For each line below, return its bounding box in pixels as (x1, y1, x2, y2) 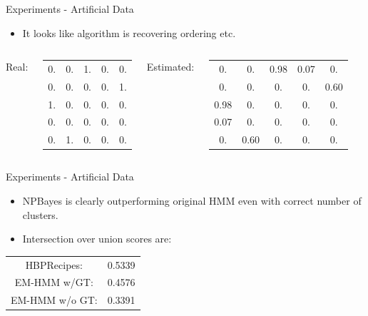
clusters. (22, 207, 58, 222)
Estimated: (146, 59, 195, 74)
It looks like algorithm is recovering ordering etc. (22, 25, 236, 40)
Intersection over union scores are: (22, 231, 172, 246)
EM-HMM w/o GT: (11, 292, 98, 307)
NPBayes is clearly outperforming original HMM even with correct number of (22, 193, 362, 208)
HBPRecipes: (25, 257, 83, 272)
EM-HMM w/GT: (14, 275, 93, 290)
